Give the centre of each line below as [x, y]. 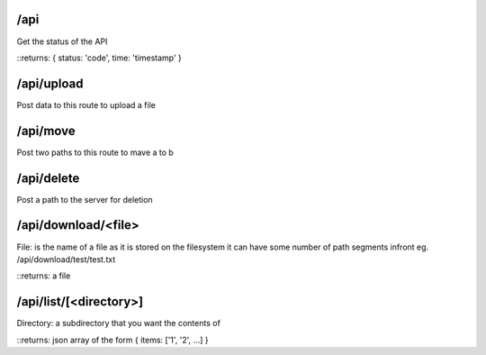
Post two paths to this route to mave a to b [95, 152]
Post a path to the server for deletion [85, 199]
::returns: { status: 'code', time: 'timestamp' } [99, 58]
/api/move [46, 131]
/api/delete [48, 178]
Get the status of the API [62, 41]
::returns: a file [44, 276]
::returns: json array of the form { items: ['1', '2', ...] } [112, 340]
